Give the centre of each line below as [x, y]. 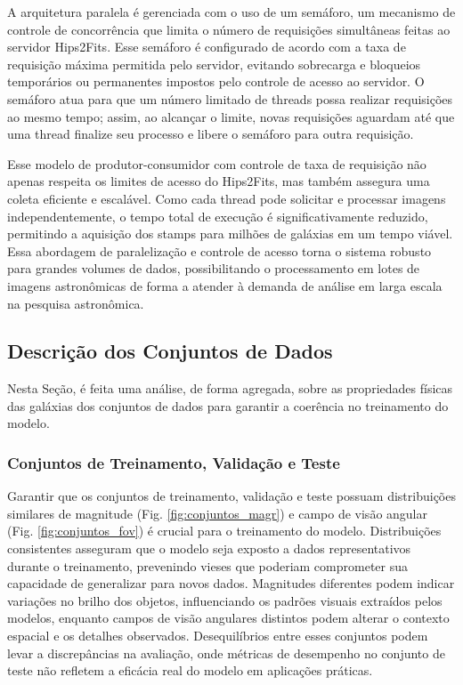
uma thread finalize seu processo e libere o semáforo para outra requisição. [211, 134]
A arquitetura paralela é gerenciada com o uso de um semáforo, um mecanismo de [231, 12]
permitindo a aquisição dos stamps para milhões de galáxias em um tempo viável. [230, 234]
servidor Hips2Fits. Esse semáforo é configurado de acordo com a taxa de [207, 47]
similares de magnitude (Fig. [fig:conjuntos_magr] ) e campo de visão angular [217, 513]
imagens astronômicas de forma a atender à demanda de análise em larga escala [225, 285]
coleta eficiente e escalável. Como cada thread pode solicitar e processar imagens [227, 198]
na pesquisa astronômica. [76, 303]
